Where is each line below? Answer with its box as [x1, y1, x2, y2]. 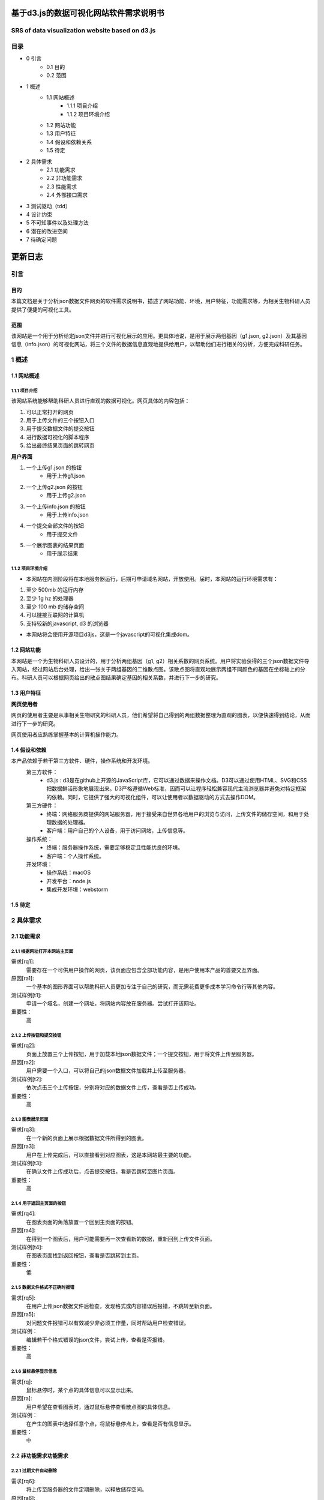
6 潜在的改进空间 [26, 227, 68, 235]
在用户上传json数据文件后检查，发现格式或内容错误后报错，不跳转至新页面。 [26, 1302, 215, 1309]
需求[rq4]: [11, 1210, 36, 1217]
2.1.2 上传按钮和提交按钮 [11, 1032, 62, 1038]
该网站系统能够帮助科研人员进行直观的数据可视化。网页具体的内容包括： [11, 397, 190, 404]
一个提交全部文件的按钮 [26, 522, 84, 529]
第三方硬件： [26, 802, 58, 809]
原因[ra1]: [11, 974, 34, 982]
